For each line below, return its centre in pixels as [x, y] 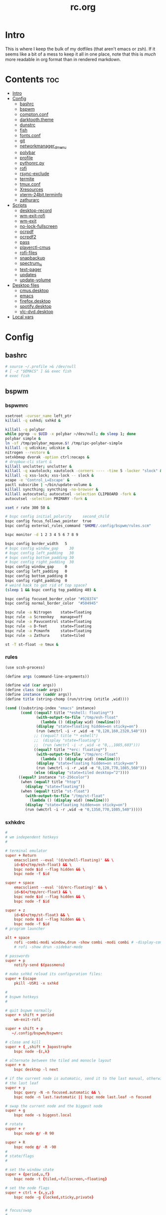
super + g [15, 1111]
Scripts [20, 205]
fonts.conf [30, 135]
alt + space [17, 938]
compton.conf [34, 114]
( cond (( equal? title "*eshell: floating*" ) [67, 713]
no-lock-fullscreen [39, 226]
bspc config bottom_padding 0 [36, 576]
